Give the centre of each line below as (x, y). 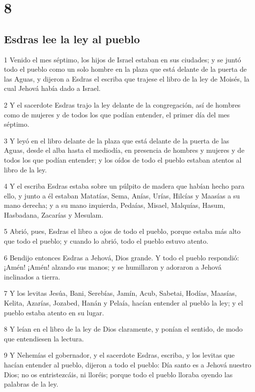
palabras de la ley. (31, 384)
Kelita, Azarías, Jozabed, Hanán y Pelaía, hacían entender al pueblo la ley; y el (124, 303)
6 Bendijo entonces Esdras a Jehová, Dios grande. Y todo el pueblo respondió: (122, 257)
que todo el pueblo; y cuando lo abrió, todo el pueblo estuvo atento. (106, 241)
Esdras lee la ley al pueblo (72, 39)
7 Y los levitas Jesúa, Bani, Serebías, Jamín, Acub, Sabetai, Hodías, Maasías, (120, 293)
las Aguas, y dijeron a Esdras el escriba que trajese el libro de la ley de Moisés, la (127, 78)
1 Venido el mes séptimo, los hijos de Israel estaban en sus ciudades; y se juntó (123, 59)
